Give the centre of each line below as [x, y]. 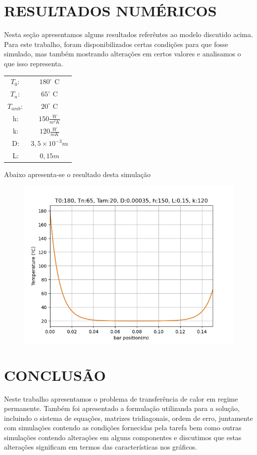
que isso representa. [34, 63]
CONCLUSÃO [55, 375]
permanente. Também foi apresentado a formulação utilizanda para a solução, [122, 408]
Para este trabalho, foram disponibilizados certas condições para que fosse [116, 44]
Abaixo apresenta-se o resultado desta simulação [77, 174]
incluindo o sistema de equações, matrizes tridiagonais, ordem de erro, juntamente [128, 418]
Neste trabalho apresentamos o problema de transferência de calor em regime [121, 398]
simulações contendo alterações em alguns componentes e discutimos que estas [123, 437]
